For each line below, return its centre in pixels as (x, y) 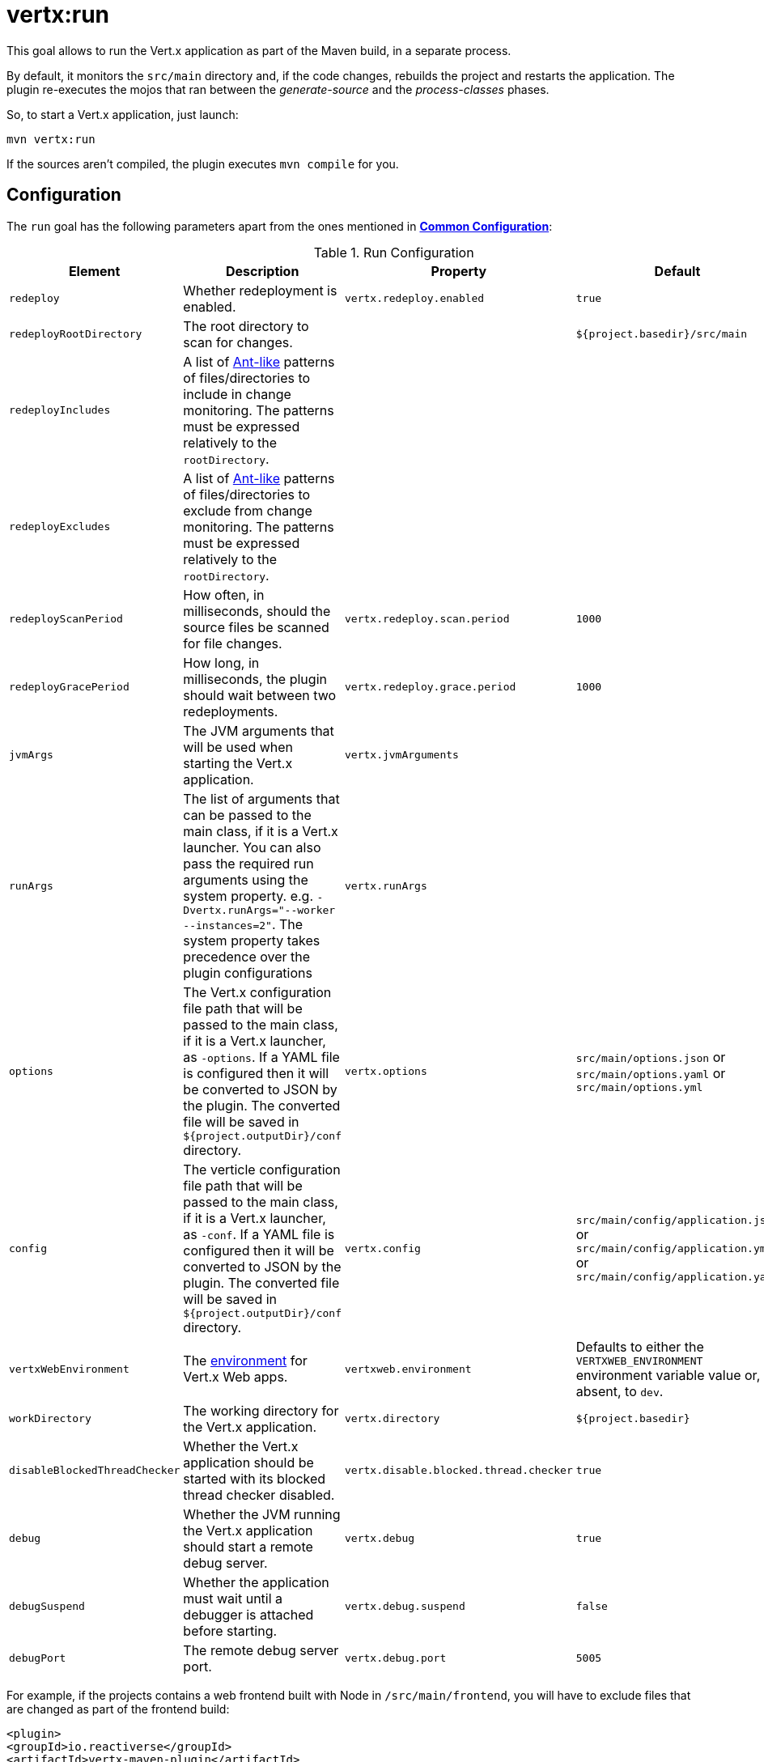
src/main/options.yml (639, 1087)
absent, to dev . (620, 1391)
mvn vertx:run (51, 139)
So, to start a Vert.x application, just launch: (123, 114)
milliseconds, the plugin (255, 679)
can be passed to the (247, 815)
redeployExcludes (60, 527)
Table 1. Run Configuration (394, 252)
